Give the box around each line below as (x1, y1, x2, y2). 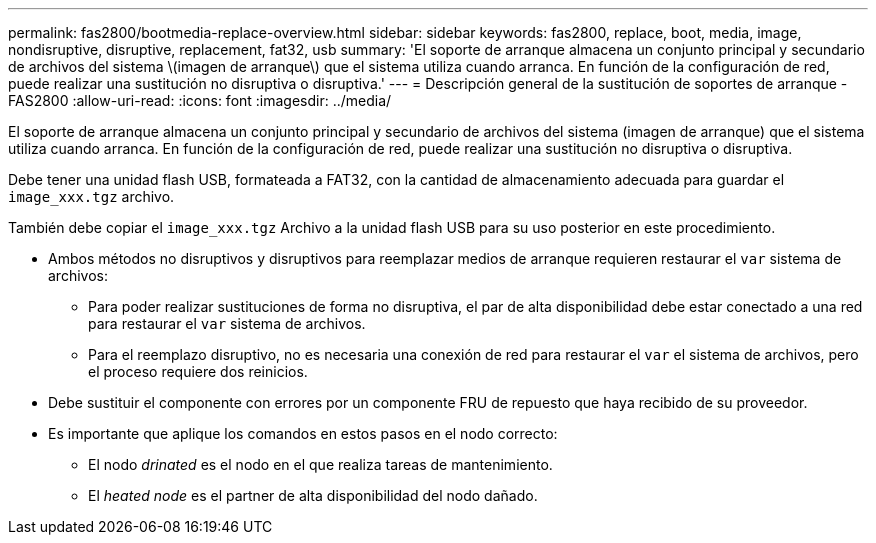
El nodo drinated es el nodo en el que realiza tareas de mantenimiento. (88, 456, 553, 473)
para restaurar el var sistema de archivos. (88, 315, 366, 332)
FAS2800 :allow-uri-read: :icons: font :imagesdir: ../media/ (8, 92, 392, 109)
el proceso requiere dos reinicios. (88, 363, 308, 380)
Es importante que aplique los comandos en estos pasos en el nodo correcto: (48, 425, 558, 442)
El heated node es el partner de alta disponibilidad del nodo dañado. (88, 487, 538, 504)
